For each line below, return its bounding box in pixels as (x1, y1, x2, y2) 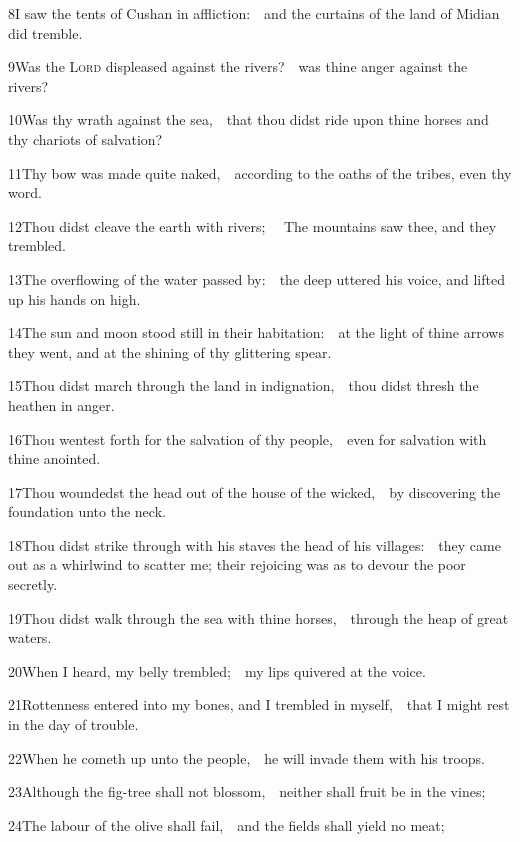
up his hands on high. (8, 288, 141, 309)
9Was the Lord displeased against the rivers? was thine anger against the (8, 56, 468, 77)
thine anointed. (8, 448, 101, 469)
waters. (8, 627, 52, 648)
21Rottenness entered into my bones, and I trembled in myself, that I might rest (8, 694, 510, 715)
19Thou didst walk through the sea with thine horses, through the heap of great (8, 607, 509, 628)
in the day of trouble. (8, 714, 139, 735)
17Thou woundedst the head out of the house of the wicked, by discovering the (8, 481, 501, 502)
